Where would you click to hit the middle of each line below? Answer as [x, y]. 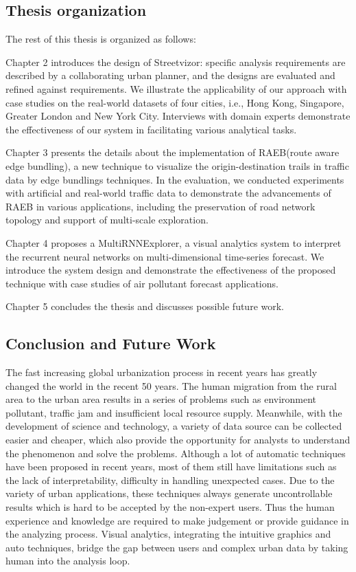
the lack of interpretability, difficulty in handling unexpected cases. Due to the [170, 480]
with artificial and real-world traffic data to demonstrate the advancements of [168, 193]
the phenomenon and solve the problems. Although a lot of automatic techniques [176, 453]
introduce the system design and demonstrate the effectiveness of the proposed [171, 270]
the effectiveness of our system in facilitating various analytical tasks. [151, 129]
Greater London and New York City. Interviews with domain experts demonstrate [178, 116]
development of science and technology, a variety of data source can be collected [174, 426]
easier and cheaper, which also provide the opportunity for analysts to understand [178, 440]
